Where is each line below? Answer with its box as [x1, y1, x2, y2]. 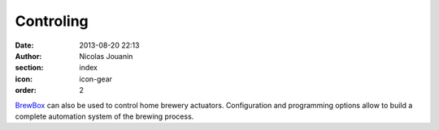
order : [15, 86, 37, 95]
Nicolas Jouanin [79, 51, 133, 61]
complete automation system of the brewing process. [15, 111, 194, 121]
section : [15, 63, 44, 73]
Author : [15, 51, 42, 61]
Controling [15, 12, 89, 30]
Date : [15, 40, 34, 50]
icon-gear [79, 73, 113, 84]
